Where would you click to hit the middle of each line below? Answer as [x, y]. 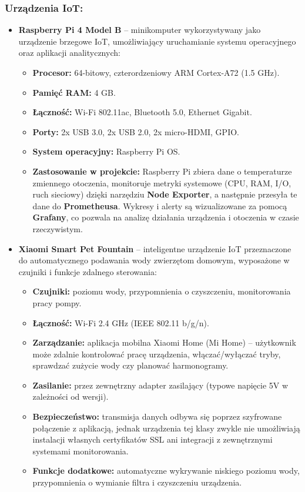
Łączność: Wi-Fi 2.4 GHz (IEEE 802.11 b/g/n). [121, 322]
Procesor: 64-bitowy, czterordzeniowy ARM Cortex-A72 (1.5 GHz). [156, 72]
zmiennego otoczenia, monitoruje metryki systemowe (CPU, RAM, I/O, [162, 183]
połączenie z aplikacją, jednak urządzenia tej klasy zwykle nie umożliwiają [166, 428]
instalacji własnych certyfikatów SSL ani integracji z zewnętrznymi [152, 439]
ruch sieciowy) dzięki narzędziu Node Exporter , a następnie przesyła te [165, 194]
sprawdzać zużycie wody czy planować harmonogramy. [130, 365]
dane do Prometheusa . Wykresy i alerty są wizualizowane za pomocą [160, 205]
